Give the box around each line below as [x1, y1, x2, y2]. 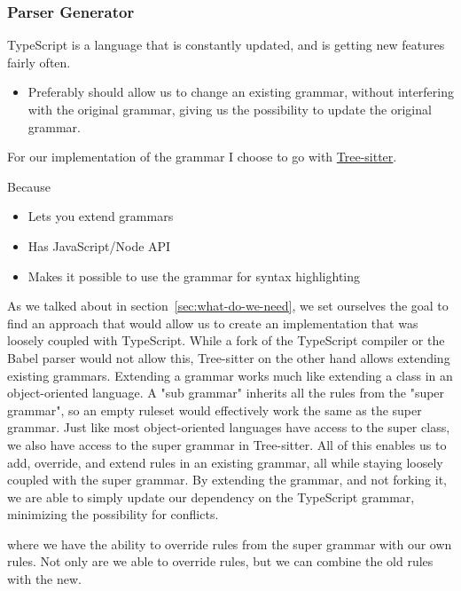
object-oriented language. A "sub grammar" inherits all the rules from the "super [7, 383, 445, 402]
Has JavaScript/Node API [27, 236, 171, 255]
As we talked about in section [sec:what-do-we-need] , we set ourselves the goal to [7, 296, 449, 315]
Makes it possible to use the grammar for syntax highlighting [27, 266, 361, 285]
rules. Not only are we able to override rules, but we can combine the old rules [7, 552, 434, 571]
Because [7, 177, 51, 195]
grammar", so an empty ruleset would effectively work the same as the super [7, 400, 422, 419]
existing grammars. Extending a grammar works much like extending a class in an [7, 366, 453, 384]
